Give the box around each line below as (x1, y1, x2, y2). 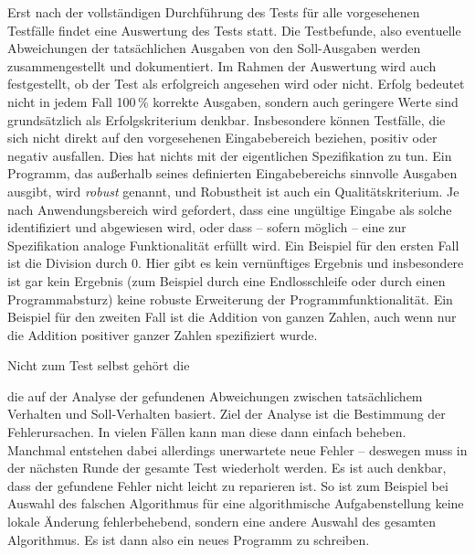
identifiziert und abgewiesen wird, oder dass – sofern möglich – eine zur (7, 218, 406, 237)
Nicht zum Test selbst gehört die (7, 356, 190, 375)
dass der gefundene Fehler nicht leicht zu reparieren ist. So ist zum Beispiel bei (7, 475, 449, 495)
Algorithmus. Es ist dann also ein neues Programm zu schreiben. (7, 529, 370, 549)
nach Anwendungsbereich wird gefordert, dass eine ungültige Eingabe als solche (7, 199, 452, 219)
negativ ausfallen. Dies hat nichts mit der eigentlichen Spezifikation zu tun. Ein (7, 145, 452, 165)
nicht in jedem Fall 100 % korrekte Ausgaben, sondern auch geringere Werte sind (7, 91, 459, 111)
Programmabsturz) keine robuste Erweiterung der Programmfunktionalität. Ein (7, 289, 453, 308)
